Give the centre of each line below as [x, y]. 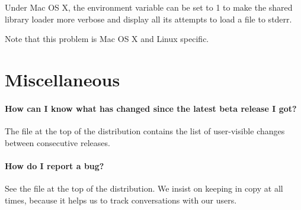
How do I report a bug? [55, 165]
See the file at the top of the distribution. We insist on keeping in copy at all [144, 188]
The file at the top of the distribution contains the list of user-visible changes [145, 130]
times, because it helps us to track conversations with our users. [121, 200]
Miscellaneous [63, 79]
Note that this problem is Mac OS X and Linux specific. [107, 39]
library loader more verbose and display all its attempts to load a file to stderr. [148, 19]
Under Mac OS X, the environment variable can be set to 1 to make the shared [149, 7]
